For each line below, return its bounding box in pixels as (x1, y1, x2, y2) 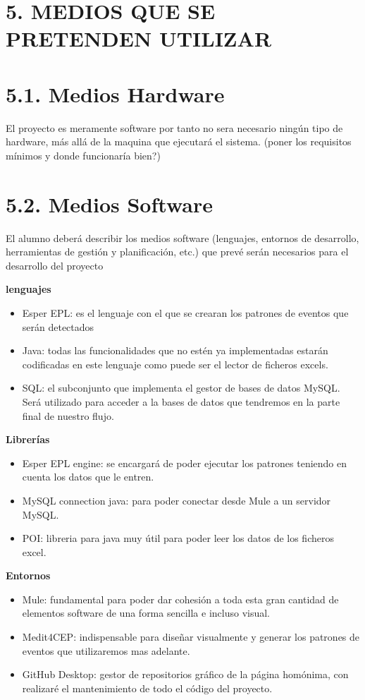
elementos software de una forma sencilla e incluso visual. (22, 605, 270, 620)
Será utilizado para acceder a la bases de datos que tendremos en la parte (22, 394, 340, 409)
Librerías (6, 432, 50, 447)
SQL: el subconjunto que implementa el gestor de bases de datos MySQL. (22, 380, 340, 395)
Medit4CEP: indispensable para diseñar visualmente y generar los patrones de (22, 629, 360, 644)
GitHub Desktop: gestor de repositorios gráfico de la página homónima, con (22, 667, 349, 682)
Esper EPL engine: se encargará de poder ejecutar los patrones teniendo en (22, 455, 347, 470)
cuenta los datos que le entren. (22, 469, 154, 484)
